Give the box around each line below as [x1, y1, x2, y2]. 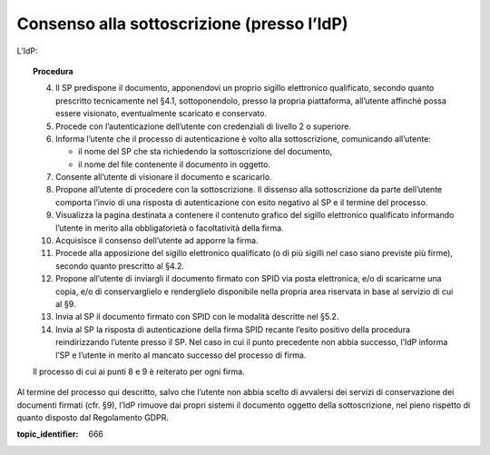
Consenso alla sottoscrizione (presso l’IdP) [16, 14, 348, 34]
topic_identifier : [16, 429, 79, 440]
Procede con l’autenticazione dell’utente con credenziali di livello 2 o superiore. [55, 121, 351, 132]
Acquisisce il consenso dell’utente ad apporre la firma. [55, 235, 259, 246]
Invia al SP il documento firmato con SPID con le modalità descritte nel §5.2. [55, 312, 339, 322]
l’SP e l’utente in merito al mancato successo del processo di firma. [55, 350, 307, 361]
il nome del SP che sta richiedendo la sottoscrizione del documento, [78, 146, 333, 157]
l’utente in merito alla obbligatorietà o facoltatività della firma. [55, 223, 285, 233]
